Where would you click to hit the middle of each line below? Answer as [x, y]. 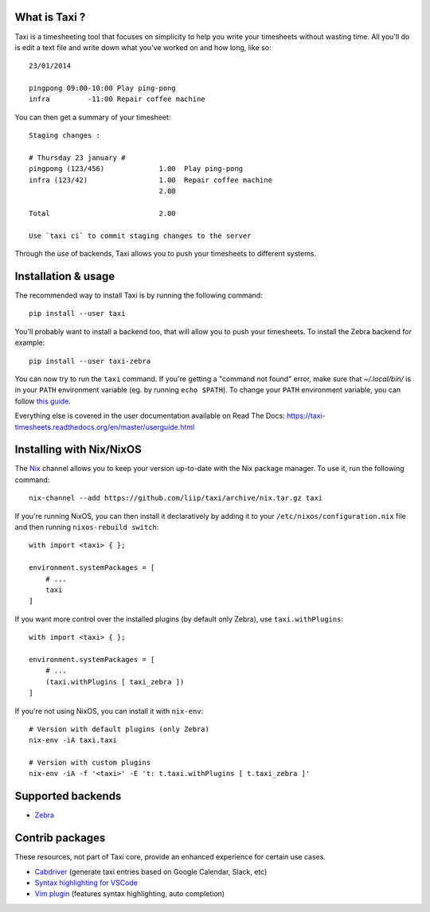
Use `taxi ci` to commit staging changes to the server [140, 236]
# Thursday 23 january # [77, 158]
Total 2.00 [103, 213]
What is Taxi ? [50, 17]
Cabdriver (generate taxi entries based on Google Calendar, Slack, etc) [151, 871]
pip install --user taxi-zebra [90, 361]
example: [30, 343]
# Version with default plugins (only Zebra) [119, 729]
